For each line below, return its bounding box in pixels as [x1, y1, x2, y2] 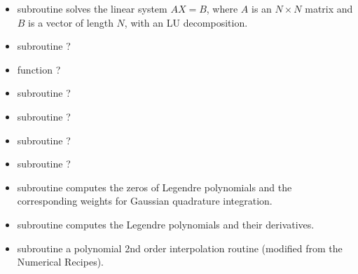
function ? [17, 62, 61, 76]
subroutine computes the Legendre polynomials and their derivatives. [17, 217, 315, 231]
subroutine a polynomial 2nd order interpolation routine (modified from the [17, 240, 343, 255]
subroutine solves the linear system [17, 1, 167, 15]
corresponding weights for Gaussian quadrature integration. [17, 193, 273, 208]
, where [206, 1, 238, 15]
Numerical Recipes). [17, 254, 104, 269]
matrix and [305, 1, 353, 15]
